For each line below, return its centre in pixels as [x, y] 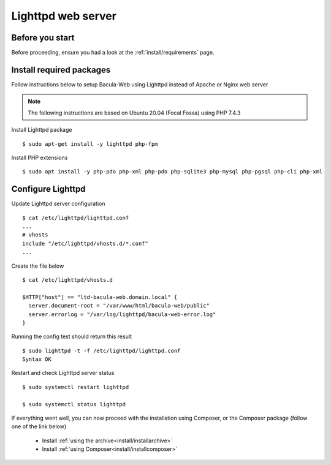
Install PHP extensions [40, 157]
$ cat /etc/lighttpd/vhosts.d [68, 280]
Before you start [43, 38]
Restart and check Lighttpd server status [63, 373]
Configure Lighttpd [48, 189]
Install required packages [61, 70]
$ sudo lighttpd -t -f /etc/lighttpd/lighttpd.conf [101, 350]
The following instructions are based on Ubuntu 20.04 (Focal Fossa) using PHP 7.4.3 [134, 113]
